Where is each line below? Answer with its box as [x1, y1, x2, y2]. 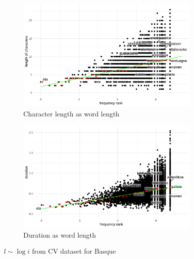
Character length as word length [23, 108, 120, 118]
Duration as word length [23, 229, 96, 240]
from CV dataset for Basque [32, 246, 116, 256]
